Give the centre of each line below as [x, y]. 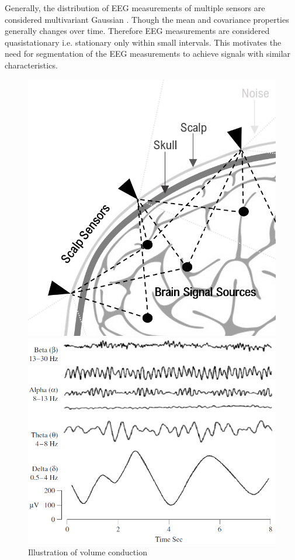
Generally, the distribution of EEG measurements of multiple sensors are [135, 8]
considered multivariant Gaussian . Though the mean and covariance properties [147, 19]
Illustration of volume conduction [88, 552]
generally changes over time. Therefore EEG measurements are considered [137, 31]
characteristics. [31, 65]
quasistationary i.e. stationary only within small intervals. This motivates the [143, 42]
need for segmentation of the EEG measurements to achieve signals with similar [148, 54]
